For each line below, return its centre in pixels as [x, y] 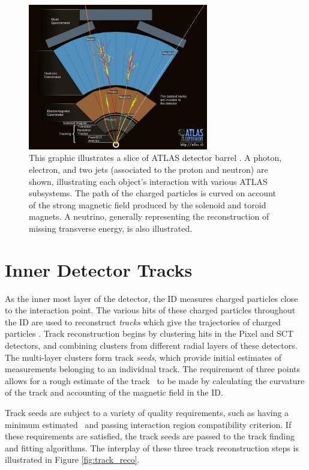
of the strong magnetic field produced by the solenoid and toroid [148, 204]
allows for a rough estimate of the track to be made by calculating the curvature [155, 380]
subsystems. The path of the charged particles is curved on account [152, 193]
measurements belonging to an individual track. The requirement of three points [152, 369]
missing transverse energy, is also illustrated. [111, 228]
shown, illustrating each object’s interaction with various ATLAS [148, 181]
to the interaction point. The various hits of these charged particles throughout [150, 310]
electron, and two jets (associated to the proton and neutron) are [148, 169]
